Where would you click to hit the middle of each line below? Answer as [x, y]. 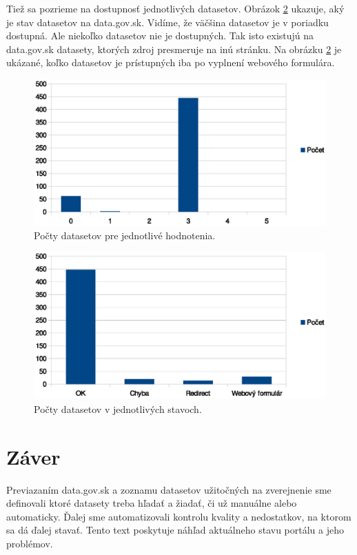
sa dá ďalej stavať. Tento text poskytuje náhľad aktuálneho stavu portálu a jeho [175, 530]
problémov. [30, 543]
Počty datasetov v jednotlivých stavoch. [118, 408]
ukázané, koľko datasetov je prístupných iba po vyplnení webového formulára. [171, 62]
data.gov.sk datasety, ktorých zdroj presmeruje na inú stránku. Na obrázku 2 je [174, 49]
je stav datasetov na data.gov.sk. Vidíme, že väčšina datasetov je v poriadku [167, 22]
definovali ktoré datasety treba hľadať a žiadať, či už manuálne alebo [152, 503]
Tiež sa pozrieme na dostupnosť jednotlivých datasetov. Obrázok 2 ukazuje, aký [175, 8]
